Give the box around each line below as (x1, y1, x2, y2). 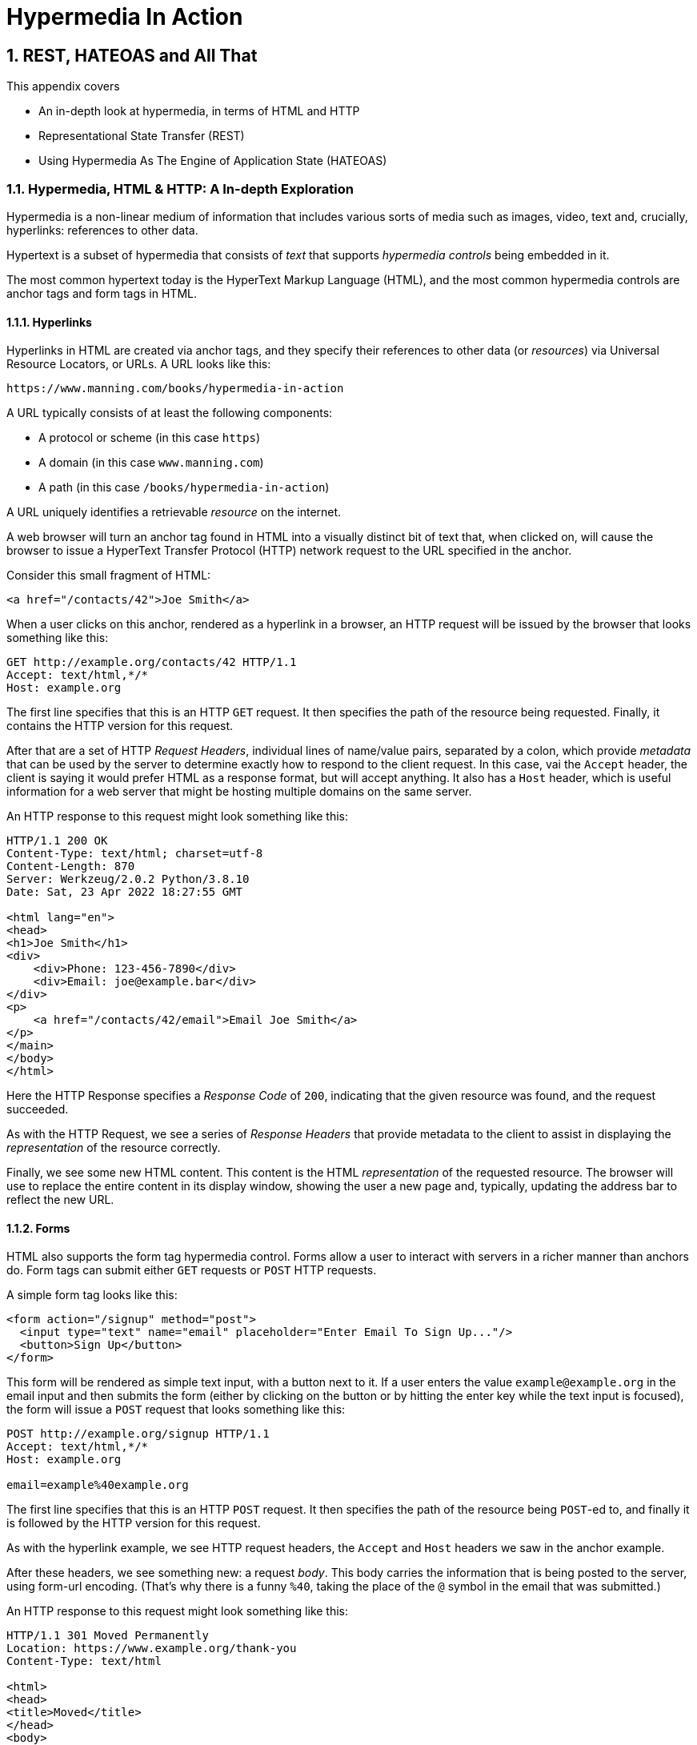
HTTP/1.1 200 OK (6, 834, 108, 848)
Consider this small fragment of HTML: (6, 568, 211, 583)
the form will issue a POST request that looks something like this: (6, 1402, 346, 1417)
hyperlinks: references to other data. (6, 223, 198, 237)
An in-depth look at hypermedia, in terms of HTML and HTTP (38, 104, 360, 118)
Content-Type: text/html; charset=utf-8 (6, 847, 263, 860)
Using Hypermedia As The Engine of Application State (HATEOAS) (38, 154, 387, 168)
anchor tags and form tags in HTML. (6, 286, 197, 300)
